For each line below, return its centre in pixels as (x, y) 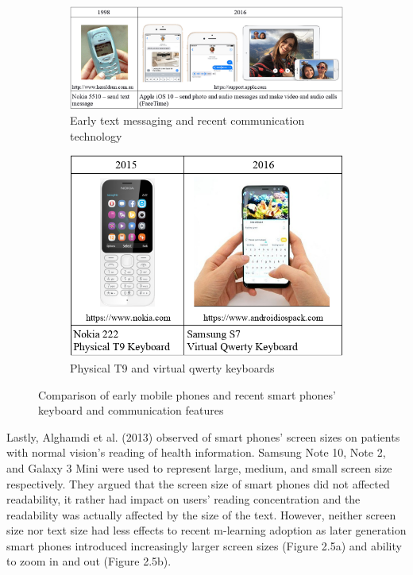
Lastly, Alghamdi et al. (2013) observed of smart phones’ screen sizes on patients (203, 436)
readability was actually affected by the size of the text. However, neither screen (201, 514)
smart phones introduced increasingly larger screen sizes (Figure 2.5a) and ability (204, 545)
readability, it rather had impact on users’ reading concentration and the (183, 499)
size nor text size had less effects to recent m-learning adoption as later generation (206, 530)
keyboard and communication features (131, 410)
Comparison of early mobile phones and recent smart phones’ (187, 394)
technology (96, 135)
